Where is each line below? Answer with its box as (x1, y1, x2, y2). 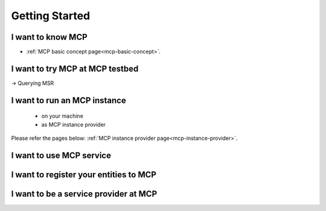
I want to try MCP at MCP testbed (11, 63, 139, 74)
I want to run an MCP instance (11, 95, 126, 105)
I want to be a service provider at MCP (11, 189, 157, 199)
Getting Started (11, 9, 91, 22)
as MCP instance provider (41, 121, 106, 128)
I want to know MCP (11, 32, 88, 42)
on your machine (41, 112, 84, 120)
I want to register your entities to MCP (11, 169, 157, 180)
